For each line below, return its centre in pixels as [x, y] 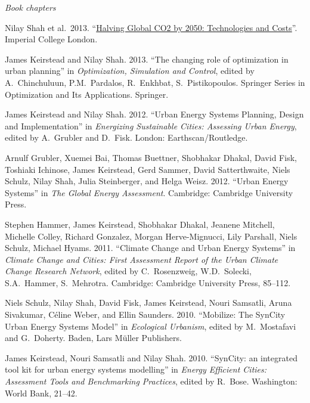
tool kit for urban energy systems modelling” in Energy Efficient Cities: [136, 369]
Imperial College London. [51, 39]
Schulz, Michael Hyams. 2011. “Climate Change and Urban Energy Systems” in [150, 248]
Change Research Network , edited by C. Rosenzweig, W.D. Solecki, [128, 271]
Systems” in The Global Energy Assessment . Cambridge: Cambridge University [149, 192]
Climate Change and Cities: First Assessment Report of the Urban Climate [142, 259]
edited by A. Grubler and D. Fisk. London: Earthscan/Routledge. [126, 137]
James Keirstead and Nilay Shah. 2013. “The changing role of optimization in [147, 59]
